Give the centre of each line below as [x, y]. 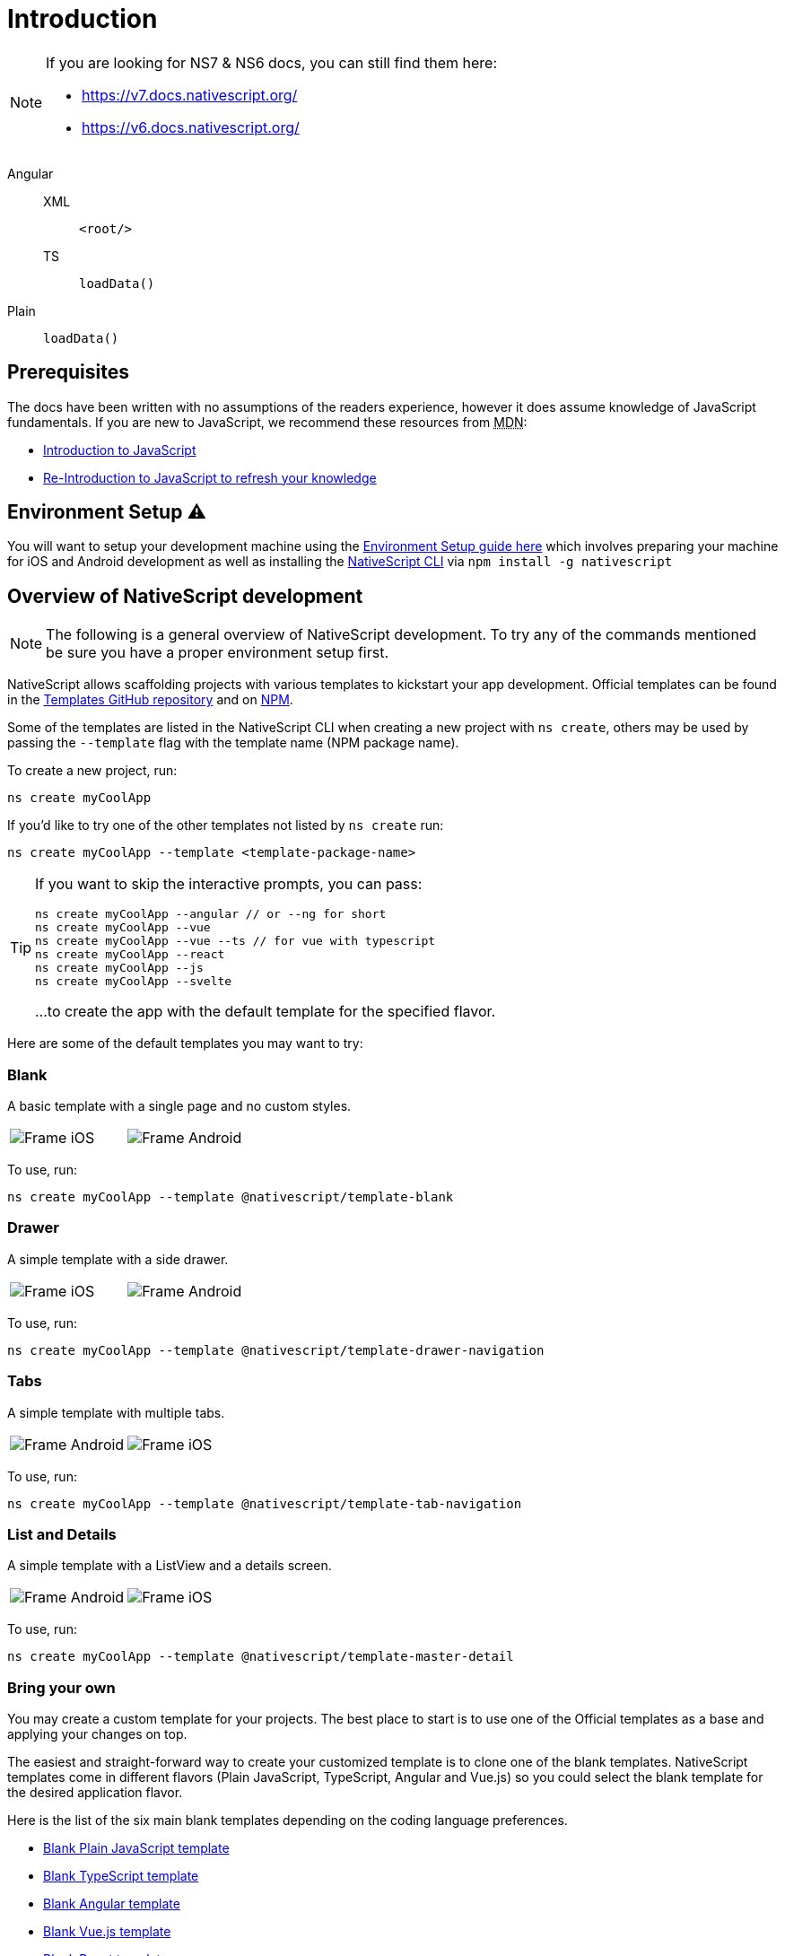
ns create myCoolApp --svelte [134, 982]
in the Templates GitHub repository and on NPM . [150, 700]
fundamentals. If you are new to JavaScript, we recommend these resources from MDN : [267, 422]
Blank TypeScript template [121, 1876]
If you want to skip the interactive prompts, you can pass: [229, 884]
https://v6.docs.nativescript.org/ [191, 127]
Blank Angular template [112, 1904]
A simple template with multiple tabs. [116, 1412]
